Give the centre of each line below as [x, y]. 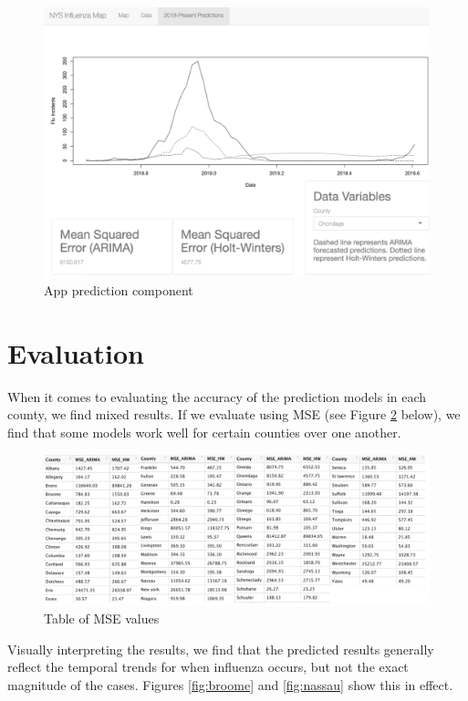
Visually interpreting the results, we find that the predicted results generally [221, 649]
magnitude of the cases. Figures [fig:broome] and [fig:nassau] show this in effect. [230, 684]
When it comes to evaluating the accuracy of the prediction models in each [217, 396]
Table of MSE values [102, 619]
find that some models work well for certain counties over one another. [204, 432]
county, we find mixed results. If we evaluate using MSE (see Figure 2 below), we [234, 414]
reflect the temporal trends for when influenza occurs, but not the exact [208, 667]
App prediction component [119, 290]
